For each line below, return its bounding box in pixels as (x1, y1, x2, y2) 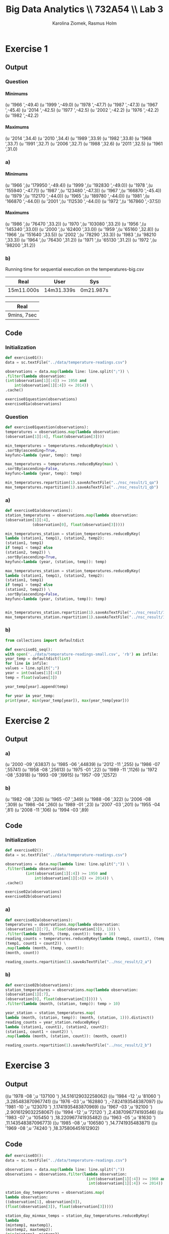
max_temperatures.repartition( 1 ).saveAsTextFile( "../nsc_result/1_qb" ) (5, 485, 158, 490)
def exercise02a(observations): (5, 917, 73, 922)
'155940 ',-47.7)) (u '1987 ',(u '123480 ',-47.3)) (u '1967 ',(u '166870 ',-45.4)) (5, 187, 162, 193)
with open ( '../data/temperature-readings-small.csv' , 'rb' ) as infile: (5, 652, 158, 657)
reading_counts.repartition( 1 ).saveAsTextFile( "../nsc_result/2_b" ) (5, 1043, 152, 1048)
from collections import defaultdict (5, 638, 84, 643)
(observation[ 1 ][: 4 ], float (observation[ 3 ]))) (5, 434, 105, 439)
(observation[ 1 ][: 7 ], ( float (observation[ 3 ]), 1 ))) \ (5, 927, 121, 932)
